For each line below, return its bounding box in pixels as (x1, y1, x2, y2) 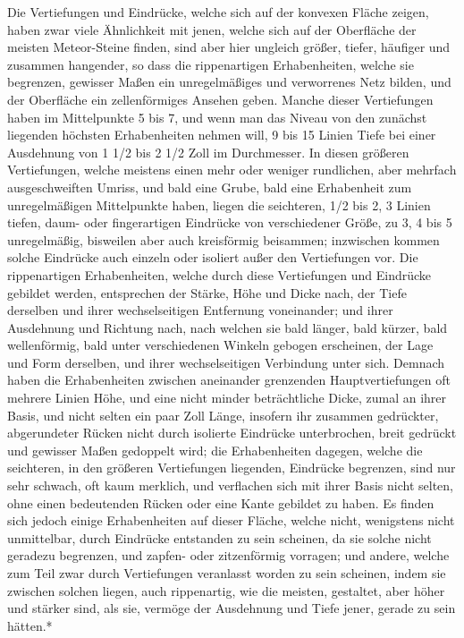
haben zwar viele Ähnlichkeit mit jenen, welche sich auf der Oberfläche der (7, 20, 417, 38)
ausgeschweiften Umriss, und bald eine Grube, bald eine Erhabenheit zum (7, 177, 412, 196)
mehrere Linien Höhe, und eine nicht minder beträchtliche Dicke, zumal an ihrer (7, 388, 447, 407)
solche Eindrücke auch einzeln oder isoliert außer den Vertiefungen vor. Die (7, 248, 418, 267)
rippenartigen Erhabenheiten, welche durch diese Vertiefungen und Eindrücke (7, 265, 432, 284)
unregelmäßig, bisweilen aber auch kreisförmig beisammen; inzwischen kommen (7, 230, 440, 249)
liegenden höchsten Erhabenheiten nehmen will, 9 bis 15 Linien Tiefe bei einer (7, 125, 436, 144)
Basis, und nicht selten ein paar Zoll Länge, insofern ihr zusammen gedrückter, (7, 405, 439, 424)
